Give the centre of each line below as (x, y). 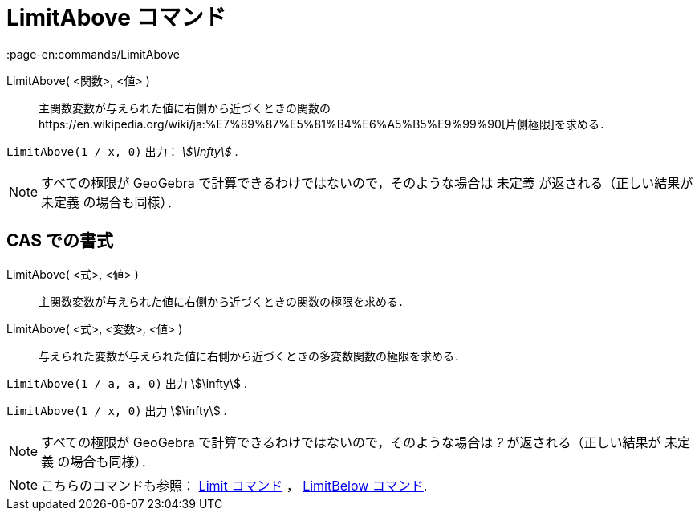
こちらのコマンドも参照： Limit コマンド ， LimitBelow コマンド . (234, 485)
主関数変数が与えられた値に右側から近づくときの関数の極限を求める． (224, 301)
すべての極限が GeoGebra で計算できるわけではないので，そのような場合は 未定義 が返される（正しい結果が (367, 183)
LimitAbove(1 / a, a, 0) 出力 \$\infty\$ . (127, 383)
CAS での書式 (60, 241)
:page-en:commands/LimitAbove (93, 54)
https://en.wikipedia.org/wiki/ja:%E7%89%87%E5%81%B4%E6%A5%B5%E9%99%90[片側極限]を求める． (325, 124)
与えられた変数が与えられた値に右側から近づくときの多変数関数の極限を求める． (252, 356)
